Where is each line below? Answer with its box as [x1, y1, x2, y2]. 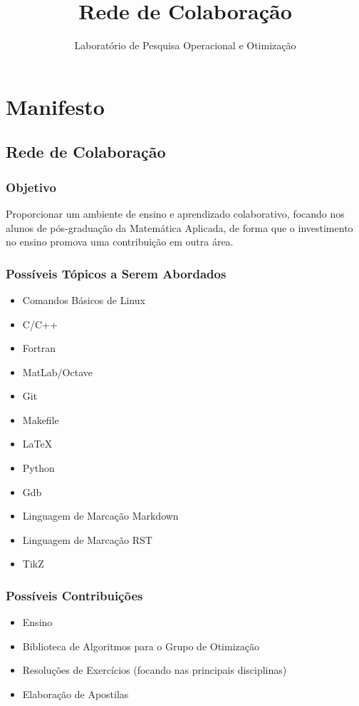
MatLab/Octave [22, 364, 93, 379]
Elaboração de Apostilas [22, 687, 129, 702]
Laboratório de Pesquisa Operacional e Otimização [74, 38, 296, 53]
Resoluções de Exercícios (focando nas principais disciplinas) [22, 662, 287, 677]
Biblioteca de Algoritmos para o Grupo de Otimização [22, 638, 260, 653]
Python [22, 460, 55, 475]
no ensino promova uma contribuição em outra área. [6, 234, 234, 249]
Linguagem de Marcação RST [22, 532, 152, 547]
